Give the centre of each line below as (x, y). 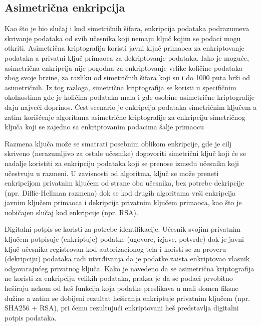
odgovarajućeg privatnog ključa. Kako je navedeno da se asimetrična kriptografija (129, 268)
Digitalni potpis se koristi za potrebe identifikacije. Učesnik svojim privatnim (123, 229)
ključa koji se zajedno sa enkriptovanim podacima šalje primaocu (104, 127)
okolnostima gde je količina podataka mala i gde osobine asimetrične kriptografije (129, 97)
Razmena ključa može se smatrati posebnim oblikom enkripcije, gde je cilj (118, 143)
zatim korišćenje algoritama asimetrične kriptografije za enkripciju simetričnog (125, 117)
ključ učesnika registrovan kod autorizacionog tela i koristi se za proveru (115, 249)
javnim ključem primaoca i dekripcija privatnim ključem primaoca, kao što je (123, 202)
